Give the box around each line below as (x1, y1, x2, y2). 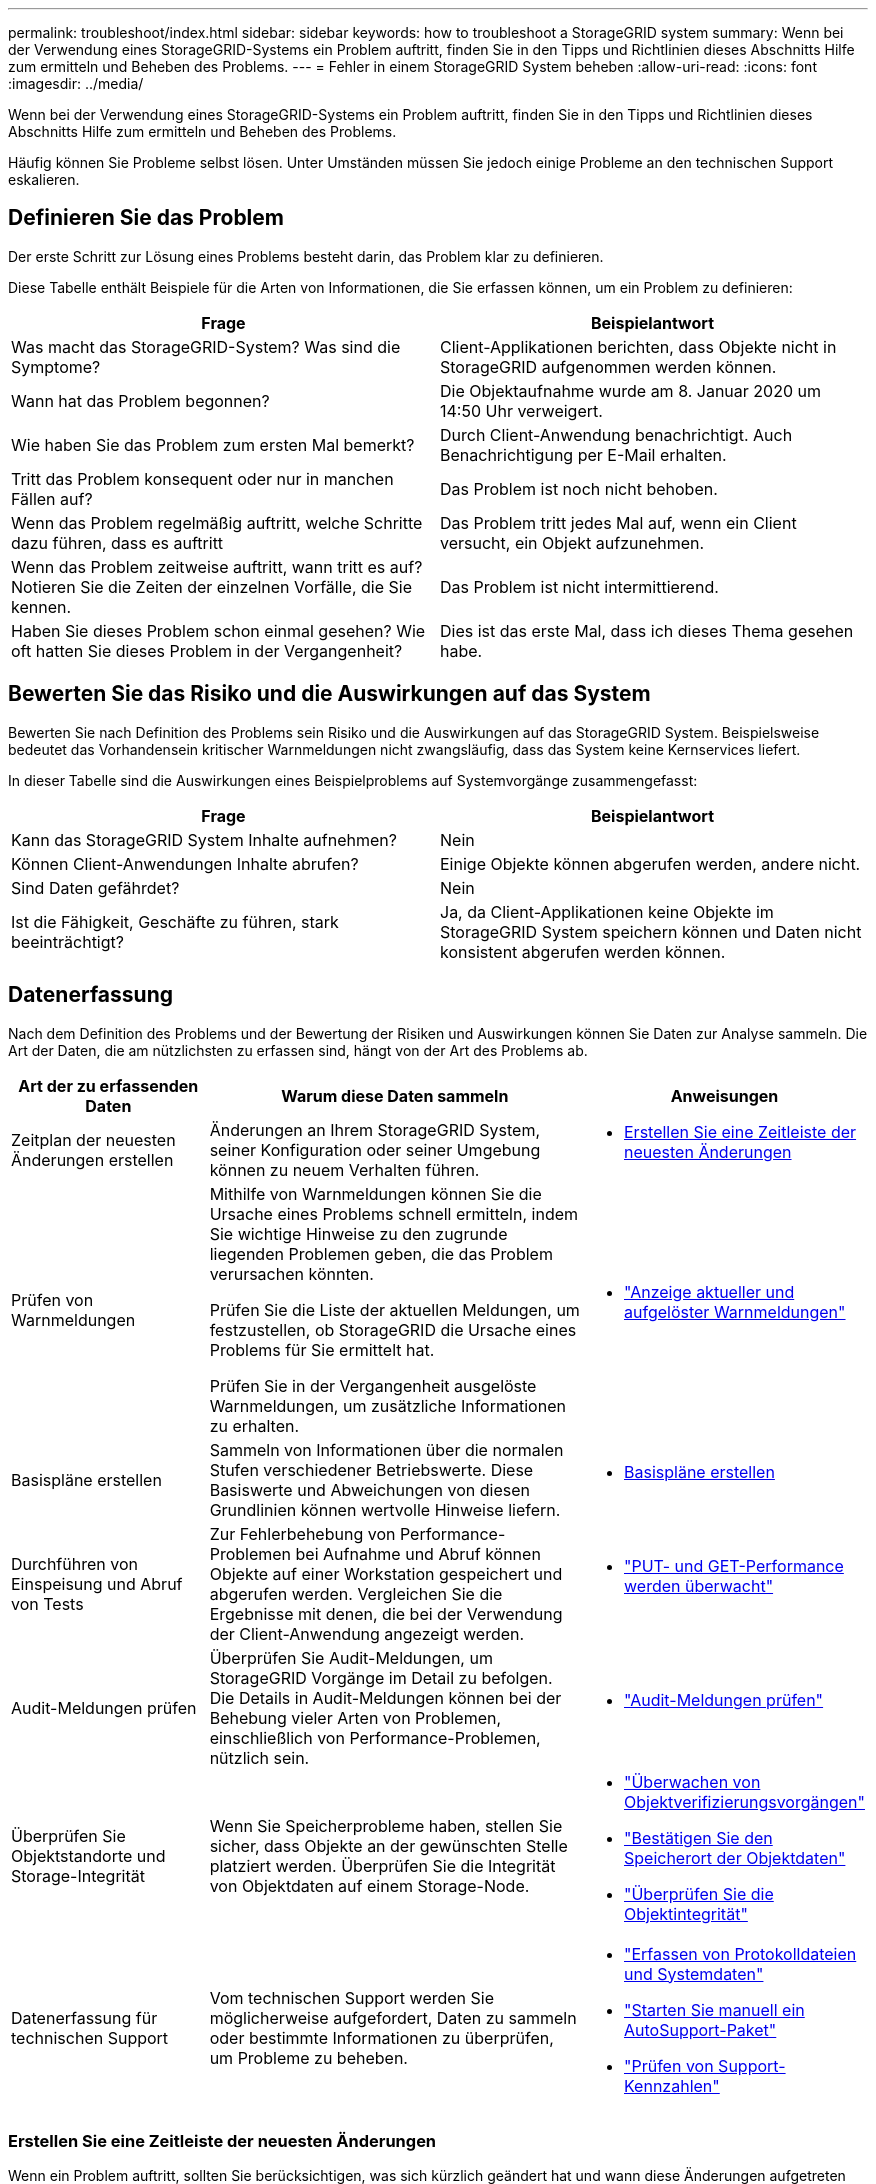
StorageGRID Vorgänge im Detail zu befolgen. (209, 1667, 553, 1688)
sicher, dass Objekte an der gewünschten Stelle (209, 1835, 568, 1856)
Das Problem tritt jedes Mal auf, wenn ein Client (440, 512, 797, 533)
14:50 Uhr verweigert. (440, 400, 603, 421)
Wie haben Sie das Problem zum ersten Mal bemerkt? (11, 434, 415, 455)
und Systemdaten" (624, 1963, 764, 1984)
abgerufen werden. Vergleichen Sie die (209, 1583, 503, 1604)
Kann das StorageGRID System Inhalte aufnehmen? (11, 829, 397, 850)
